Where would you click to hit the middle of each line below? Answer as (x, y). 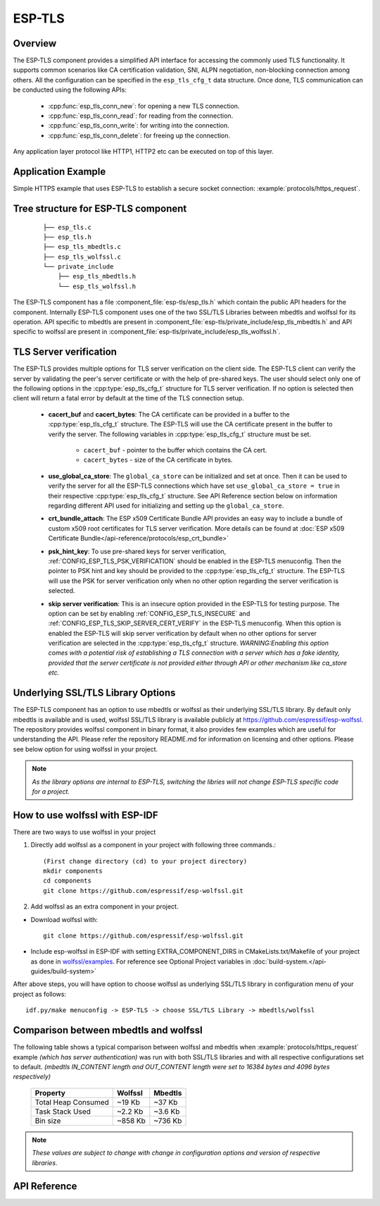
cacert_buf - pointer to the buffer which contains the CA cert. (175, 450)
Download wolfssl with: (64, 919)
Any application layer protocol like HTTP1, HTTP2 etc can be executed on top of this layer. (144, 152)
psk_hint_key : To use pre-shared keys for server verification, (137, 551)
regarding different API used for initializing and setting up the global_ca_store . (166, 505)
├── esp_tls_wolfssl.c (82, 257)
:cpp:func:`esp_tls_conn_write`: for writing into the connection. (139, 125)
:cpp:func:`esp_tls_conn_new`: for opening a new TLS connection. (144, 106)
